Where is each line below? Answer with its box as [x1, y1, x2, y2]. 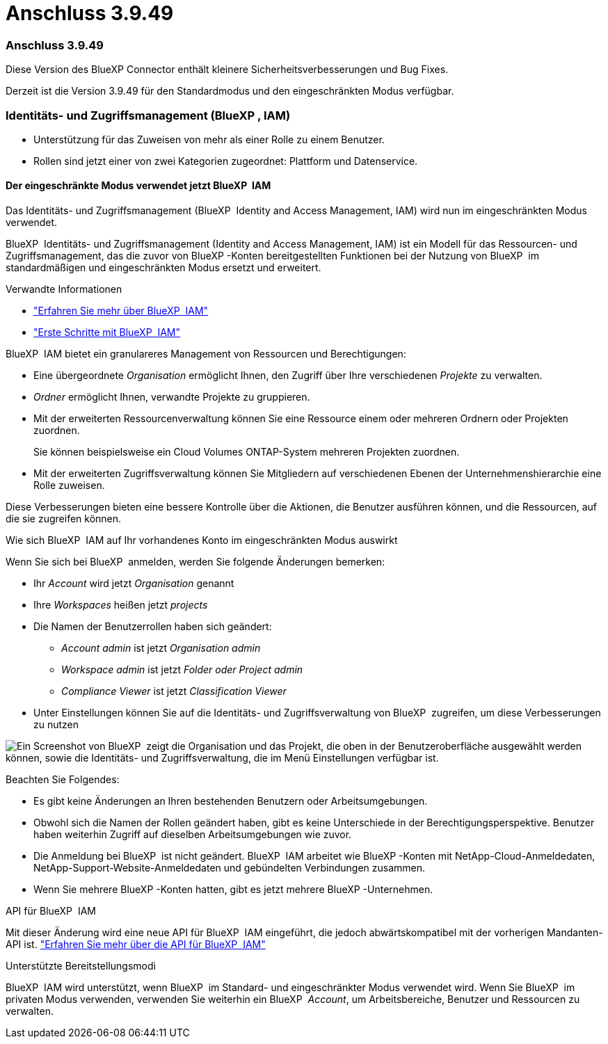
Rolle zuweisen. [33, 479, 105, 492]
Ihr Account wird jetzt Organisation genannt [33, 577, 234, 590]
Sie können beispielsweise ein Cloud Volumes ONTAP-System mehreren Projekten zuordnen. [33, 446, 460, 458]
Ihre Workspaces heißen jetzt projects [33, 599, 208, 611]
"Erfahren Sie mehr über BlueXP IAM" [33, 305, 209, 317]
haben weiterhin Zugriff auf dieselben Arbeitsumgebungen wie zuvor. [33, 828, 352, 841]
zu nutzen [33, 718, 79, 731]
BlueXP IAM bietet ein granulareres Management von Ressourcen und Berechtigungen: [6, 348, 406, 360]
